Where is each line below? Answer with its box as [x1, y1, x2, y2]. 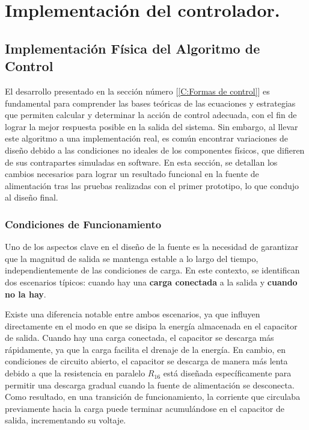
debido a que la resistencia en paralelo [5, 367, 145, 379]
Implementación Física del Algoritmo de [5, 39, 260, 57]
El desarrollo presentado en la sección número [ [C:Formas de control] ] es [5, 84, 270, 97]
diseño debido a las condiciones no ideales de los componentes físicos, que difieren [5, 143, 305, 156]
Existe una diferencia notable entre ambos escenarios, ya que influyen [5, 308, 260, 320]
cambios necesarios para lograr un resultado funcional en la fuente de [5, 167, 259, 180]
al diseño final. [5, 191, 58, 204]
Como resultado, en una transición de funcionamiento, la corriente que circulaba [5, 390, 301, 403]
